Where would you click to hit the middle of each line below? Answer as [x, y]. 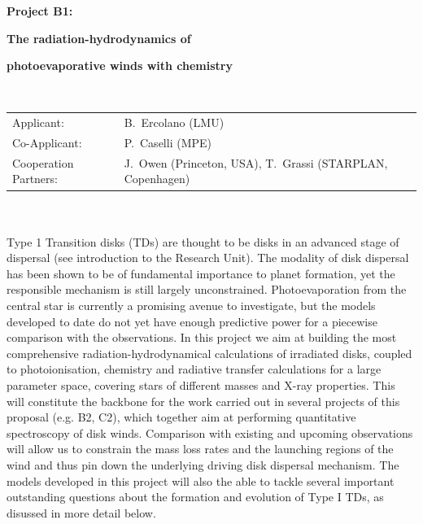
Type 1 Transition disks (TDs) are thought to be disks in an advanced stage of [203, 241]
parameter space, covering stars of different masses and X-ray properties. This [201, 385]
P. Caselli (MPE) [168, 142]
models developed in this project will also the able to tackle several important [201, 480]
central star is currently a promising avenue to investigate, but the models [191, 306]
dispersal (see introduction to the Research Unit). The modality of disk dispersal [208, 258]
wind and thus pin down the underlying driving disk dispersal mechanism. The [203, 465]
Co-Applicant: [47, 142]
